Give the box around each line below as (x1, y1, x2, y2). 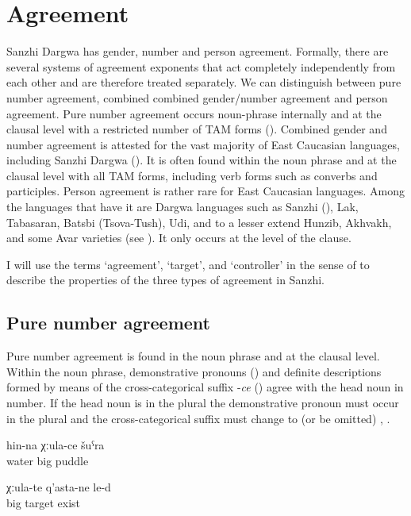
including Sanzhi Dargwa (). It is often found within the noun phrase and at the (6, 152, 397, 168)
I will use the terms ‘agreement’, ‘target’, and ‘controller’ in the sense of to (6, 256, 370, 272)
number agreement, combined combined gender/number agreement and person (6, 89, 388, 106)
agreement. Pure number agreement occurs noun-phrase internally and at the (6, 105, 382, 121)
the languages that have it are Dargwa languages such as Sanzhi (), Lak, (6, 198, 359, 215)
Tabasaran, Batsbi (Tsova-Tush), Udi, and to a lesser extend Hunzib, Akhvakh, (6, 214, 392, 230)
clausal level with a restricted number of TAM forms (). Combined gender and (6, 121, 387, 137)
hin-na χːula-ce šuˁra (6, 437, 105, 453)
